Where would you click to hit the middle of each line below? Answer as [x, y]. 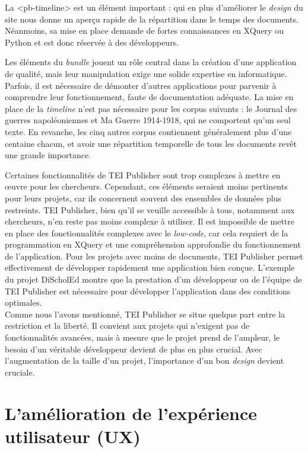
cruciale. [20, 372]
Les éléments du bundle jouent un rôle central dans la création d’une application [151, 62]
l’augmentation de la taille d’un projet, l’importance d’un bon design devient [145, 360]
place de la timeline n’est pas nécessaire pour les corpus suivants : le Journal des [151, 108]
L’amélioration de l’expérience [131, 413]
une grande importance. [48, 155]
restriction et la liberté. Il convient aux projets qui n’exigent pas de [127, 326]
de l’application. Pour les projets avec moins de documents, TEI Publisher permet [154, 256]
